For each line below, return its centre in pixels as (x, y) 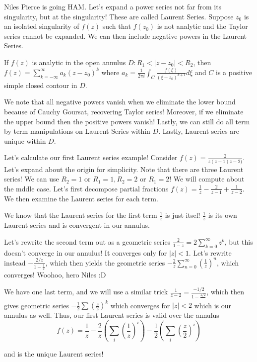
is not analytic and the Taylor (202, 26)
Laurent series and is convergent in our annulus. (77, 225)
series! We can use (32, 179)
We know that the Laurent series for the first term (81, 215)
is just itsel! (183, 215)
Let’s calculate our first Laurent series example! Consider (91, 157)
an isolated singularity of (42, 26)
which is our (213, 305)
